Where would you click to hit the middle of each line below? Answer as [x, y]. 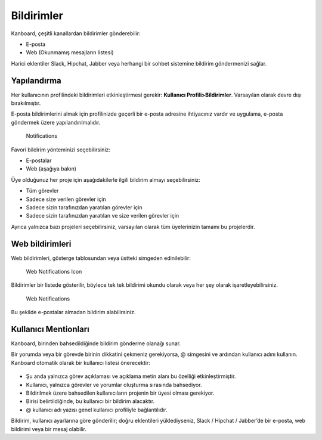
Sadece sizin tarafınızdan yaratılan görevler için [84, 207]
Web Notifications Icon [54, 272]
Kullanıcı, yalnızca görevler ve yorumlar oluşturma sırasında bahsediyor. [114, 385]
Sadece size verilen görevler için [66, 199]
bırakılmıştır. [26, 103]
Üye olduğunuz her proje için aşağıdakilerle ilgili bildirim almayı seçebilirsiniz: [106, 179]
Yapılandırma [36, 80]
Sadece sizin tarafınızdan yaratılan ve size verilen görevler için [103, 216]
